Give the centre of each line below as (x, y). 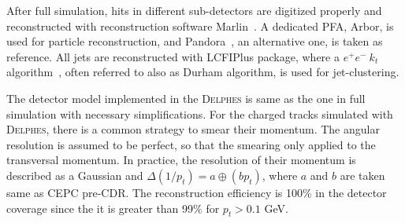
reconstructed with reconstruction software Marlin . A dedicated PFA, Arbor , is (200, 26)
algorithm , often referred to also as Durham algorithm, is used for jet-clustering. (203, 72)
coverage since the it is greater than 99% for (113, 208)
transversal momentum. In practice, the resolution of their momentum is (181, 160)
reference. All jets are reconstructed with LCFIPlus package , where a (173, 56)
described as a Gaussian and (75, 175)
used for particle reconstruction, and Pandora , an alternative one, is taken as (195, 41)
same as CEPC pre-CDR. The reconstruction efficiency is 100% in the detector (197, 192)
